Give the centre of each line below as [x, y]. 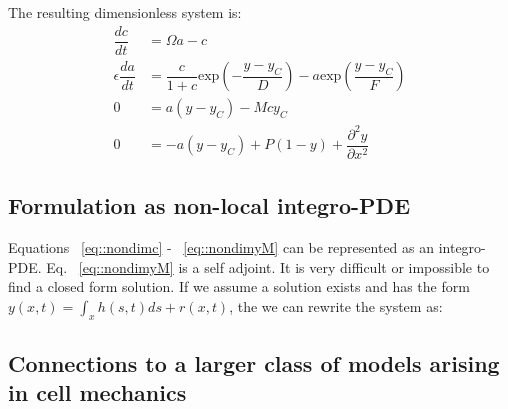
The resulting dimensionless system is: [125, 12]
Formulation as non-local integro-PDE [209, 205]
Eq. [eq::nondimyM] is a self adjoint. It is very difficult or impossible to [268, 266]
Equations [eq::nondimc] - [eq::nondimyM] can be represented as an [221, 247]
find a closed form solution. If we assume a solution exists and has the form [239, 286]
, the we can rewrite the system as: [336, 305]
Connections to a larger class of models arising [254, 362]
